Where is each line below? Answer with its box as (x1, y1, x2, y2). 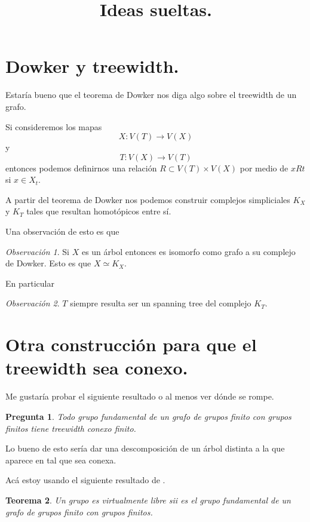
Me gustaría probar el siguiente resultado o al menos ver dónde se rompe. (5, 390, 274, 403)
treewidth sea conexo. (5, 355, 188, 380)
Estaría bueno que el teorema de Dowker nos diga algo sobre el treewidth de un (5, 88, 297, 101)
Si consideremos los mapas (5, 120, 102, 133)
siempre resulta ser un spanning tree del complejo (70, 297, 251, 309)
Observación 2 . (5, 297, 60, 309)
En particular (5, 277, 54, 289)
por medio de (240, 161, 288, 174)
